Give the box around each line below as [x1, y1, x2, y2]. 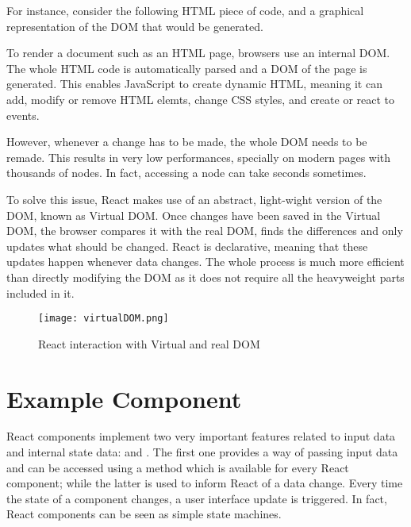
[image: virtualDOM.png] [38, 313, 169, 325]
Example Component [6, 382, 242, 414]
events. [6, 106, 40, 123]
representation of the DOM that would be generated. [6, 17, 263, 34]
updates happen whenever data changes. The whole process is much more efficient [6, 253, 405, 270]
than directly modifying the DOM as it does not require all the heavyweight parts [6, 268, 405, 285]
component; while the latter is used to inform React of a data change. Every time [6, 475, 403, 491]
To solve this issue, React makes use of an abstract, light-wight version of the [6, 190, 382, 207]
